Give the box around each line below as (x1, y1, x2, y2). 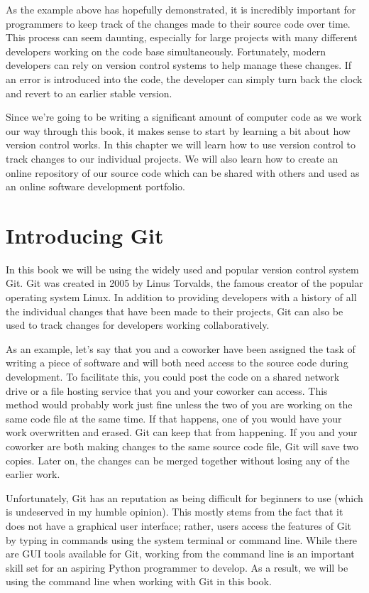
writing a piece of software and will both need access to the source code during (6, 355, 348, 370)
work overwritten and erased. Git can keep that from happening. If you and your (6, 425, 358, 440)
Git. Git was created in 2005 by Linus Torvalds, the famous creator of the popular (6, 276, 363, 290)
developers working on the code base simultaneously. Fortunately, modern (6, 43, 326, 58)
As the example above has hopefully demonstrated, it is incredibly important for (6, 2, 356, 16)
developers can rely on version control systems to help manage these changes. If (6, 58, 352, 72)
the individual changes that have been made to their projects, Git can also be (6, 303, 343, 318)
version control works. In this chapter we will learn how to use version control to (6, 137, 356, 152)
